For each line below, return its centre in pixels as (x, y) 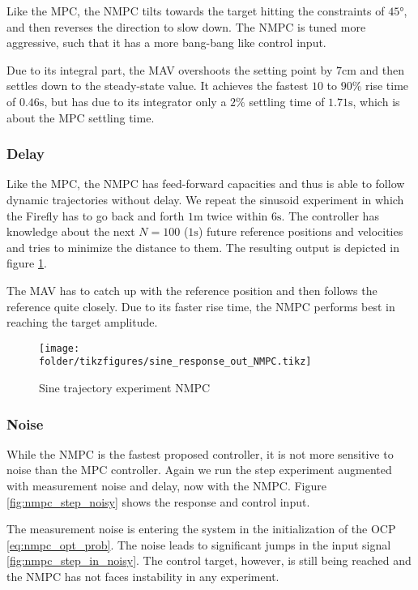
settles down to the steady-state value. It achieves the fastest (158, 86)
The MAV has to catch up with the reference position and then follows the (192, 290)
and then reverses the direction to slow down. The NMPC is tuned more (186, 26)
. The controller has (330, 215)
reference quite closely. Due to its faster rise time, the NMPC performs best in (201, 306)
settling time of (287, 101)
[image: (60, 348)
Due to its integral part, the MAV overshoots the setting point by (170, 69)
